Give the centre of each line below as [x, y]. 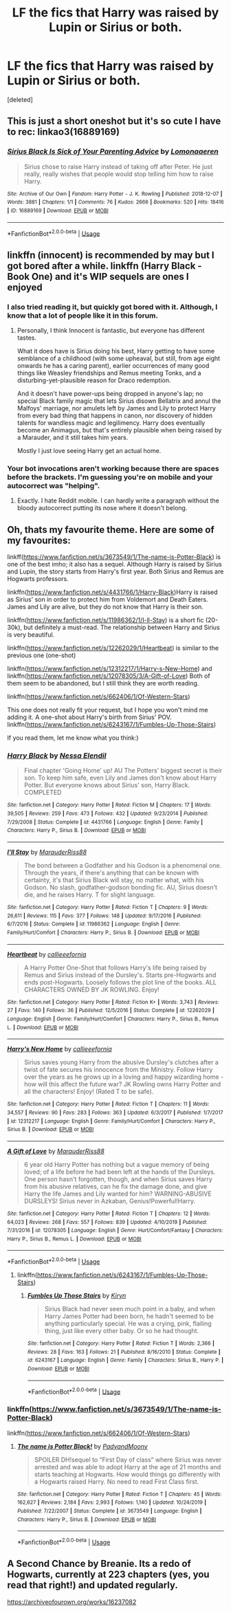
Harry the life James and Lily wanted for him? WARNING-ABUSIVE [118, 1194]
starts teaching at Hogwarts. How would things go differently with [127, 1474]
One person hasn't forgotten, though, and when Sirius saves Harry [118, 1179]
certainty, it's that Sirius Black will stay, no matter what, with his [114, 880]
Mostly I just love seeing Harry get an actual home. [89, 450]
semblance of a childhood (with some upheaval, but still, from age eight [119, 358]
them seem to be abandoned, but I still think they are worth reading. [103, 683]
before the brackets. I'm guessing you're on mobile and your [110, 477]
